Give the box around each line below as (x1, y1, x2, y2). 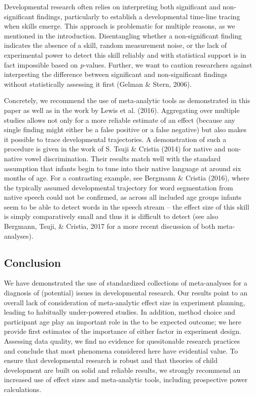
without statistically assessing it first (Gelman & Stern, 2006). (4, 78, 192, 89)
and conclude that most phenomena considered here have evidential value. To (4, 345, 238, 356)
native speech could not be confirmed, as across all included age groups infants (4, 192, 242, 202)
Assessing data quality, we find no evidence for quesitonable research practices (4, 336, 240, 346)
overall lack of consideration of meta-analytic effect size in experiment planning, (4, 297, 245, 307)
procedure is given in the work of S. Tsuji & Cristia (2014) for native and (4, 144, 225, 154)
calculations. (4, 384, 41, 394)
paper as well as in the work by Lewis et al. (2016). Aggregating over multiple (4, 105, 240, 115)
